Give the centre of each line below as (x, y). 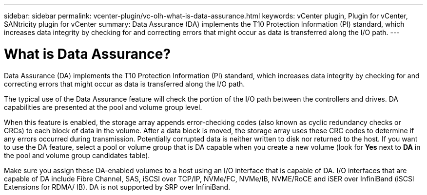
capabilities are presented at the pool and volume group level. (103, 107)
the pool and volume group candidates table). (77, 155)
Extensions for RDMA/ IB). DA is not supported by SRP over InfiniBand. (117, 187)
